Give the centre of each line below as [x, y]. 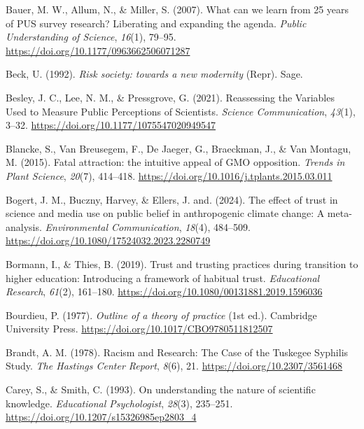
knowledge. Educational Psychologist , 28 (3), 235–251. [119, 403]
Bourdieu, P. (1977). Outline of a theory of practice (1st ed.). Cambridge [161, 315]
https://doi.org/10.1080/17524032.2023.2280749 [108, 240]
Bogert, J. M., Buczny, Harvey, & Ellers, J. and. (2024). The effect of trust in [172, 199]
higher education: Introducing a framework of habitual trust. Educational [163, 277]
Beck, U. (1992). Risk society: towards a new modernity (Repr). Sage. [154, 74]
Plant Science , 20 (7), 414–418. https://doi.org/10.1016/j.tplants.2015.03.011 [169, 175]
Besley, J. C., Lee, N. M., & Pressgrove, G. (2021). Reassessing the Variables [170, 97]
